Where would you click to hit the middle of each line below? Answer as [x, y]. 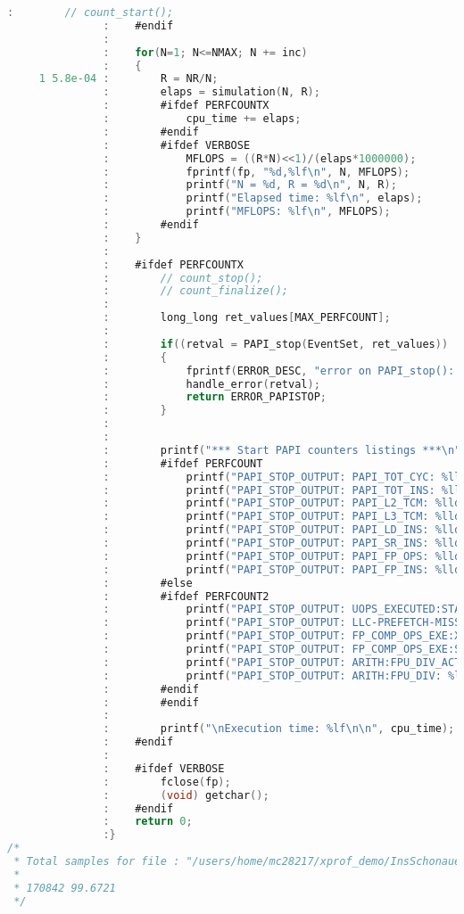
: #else [148, 583]
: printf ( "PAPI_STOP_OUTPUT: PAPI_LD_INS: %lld [282, 530]
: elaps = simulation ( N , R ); [211, 92]
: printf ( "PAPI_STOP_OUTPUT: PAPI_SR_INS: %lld [282, 543]
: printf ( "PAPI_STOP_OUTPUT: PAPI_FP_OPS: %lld [282, 556]
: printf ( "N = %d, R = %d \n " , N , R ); [250, 185]
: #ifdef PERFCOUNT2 [186, 596]
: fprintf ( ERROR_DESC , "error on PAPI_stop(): [279, 371]
